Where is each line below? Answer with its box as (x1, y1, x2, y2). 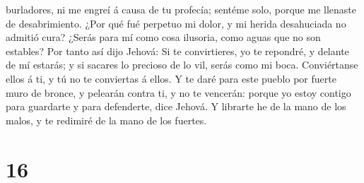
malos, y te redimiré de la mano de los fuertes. (6, 112, 207, 127)
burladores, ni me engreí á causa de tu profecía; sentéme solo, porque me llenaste (6, 2, 356, 16)
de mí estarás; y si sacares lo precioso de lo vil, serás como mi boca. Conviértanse (6, 57, 358, 72)
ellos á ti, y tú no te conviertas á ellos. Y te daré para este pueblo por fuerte (6, 71, 336, 85)
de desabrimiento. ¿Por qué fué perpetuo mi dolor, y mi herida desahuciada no (6, 16, 346, 30)
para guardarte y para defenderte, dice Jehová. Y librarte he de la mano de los (6, 99, 346, 114)
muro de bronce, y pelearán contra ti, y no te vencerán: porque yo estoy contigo (6, 85, 351, 100)
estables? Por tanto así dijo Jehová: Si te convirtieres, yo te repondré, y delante (6, 43, 349, 58)
